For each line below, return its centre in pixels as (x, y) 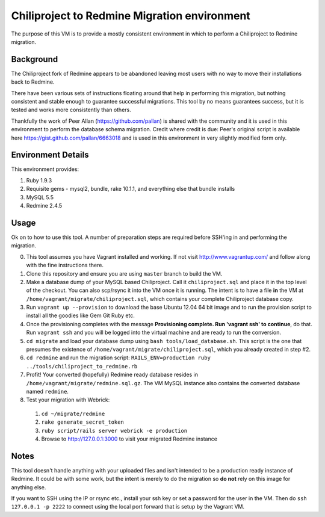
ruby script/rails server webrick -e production (114, 431)
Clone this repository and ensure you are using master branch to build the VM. (124, 273)
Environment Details (50, 155)
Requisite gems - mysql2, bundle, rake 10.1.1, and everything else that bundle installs (131, 189)
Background (35, 59)
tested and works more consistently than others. (71, 110)
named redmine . (48, 391)
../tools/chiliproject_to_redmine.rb (82, 366)
